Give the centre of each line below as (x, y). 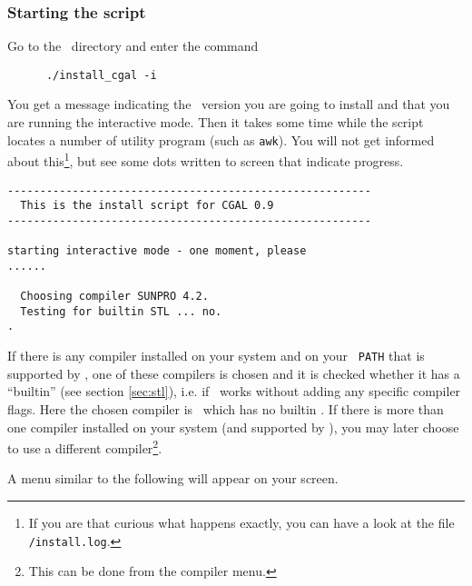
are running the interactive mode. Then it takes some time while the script (216, 122)
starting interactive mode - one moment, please (157, 251)
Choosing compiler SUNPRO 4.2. (114, 297)
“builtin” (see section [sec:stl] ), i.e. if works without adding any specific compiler (234, 391)
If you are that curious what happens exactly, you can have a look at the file (241, 522)
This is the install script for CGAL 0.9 (147, 206)
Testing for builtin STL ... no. (121, 311)
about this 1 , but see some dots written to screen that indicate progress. (206, 159)
